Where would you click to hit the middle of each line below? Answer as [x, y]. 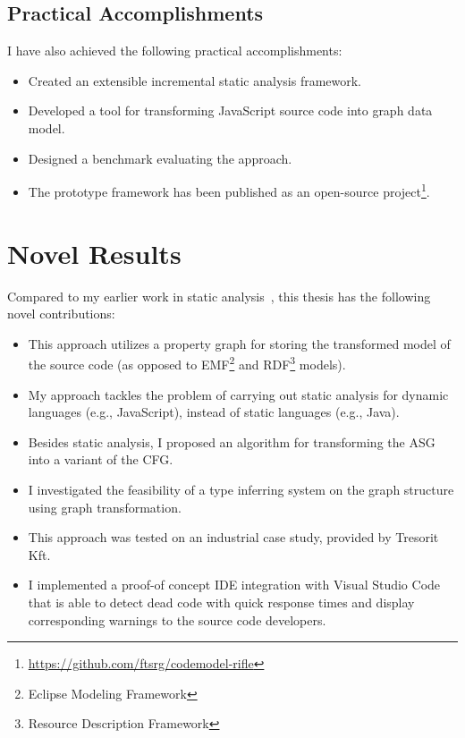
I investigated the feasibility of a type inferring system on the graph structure [241, 489]
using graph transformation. [105, 507]
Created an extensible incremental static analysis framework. [195, 80]
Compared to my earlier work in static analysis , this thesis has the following [219, 296]
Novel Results [94, 253]
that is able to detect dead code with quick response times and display [221, 602]
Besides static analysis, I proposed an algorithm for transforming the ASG [232, 441]
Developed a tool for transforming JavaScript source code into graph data [230, 110]
